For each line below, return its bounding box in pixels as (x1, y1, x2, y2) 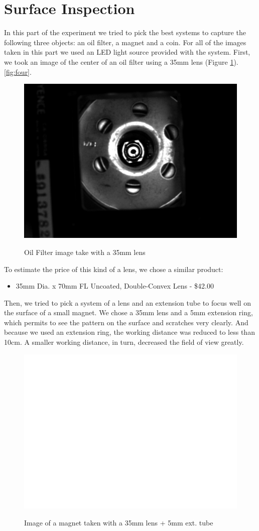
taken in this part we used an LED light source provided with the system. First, (4, 47, 250, 57)
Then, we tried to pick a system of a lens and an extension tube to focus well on (4, 297, 251, 308)
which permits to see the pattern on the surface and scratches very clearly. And (4, 317, 248, 327)
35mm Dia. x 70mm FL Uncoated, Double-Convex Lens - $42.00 (16, 281, 214, 291)
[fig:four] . (4, 66, 32, 77)
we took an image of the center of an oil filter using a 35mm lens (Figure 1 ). (4, 56, 238, 67)
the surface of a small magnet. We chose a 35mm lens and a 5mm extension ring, (4, 307, 253, 318)
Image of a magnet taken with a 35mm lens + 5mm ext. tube (24, 517, 213, 527)
